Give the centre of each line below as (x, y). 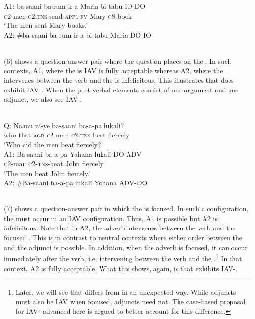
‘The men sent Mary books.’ (46, 25)
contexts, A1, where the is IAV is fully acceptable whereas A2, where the (114, 70)
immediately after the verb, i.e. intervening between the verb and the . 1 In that (123, 258)
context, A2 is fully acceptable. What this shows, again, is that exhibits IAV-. (121, 268)
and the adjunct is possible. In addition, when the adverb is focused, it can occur (126, 247)
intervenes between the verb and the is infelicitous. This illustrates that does (119, 80)
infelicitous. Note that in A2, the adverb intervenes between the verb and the (120, 228)
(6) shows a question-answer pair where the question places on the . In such (118, 60)
